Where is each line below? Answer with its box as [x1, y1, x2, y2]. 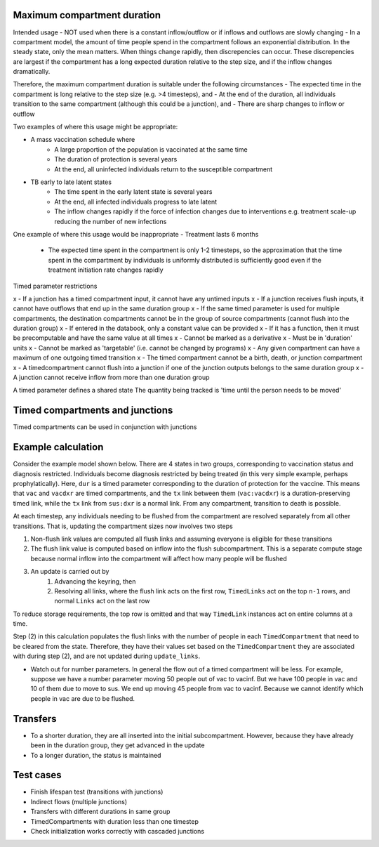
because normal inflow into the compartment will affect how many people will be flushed [30, 554, 287, 563]
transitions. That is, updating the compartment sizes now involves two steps [13, 522, 233, 530]
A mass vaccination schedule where [30, 136, 135, 144]
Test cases [13, 769, 62, 781]
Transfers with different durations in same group [30, 808, 171, 816]
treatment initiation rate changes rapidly [48, 265, 164, 274]
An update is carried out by [30, 567, 109, 576]
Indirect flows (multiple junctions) [30, 797, 128, 806]
